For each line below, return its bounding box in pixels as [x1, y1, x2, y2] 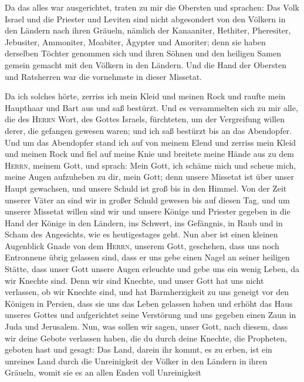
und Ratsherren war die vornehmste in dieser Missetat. [5, 70, 202, 82]
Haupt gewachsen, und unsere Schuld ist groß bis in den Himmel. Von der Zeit [5, 182, 287, 194]
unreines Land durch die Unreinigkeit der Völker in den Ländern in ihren [5, 354, 268, 367]
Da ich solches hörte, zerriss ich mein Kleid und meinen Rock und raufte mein [5, 90, 286, 102]
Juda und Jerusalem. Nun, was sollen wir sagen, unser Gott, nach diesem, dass [5, 320, 288, 333]
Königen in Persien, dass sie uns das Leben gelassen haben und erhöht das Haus [5, 297, 293, 309]
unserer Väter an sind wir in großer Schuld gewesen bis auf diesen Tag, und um [5, 193, 290, 206]
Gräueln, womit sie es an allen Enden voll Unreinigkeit [5, 366, 201, 378]
